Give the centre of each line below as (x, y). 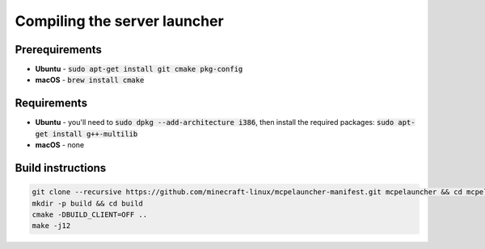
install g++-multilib (95, 134)
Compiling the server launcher (119, 21)
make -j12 (51, 226)
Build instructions (61, 168)
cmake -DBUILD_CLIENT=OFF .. (90, 214)
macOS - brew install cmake (90, 80)
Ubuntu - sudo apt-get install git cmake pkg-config (139, 69)
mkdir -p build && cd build (87, 203)
